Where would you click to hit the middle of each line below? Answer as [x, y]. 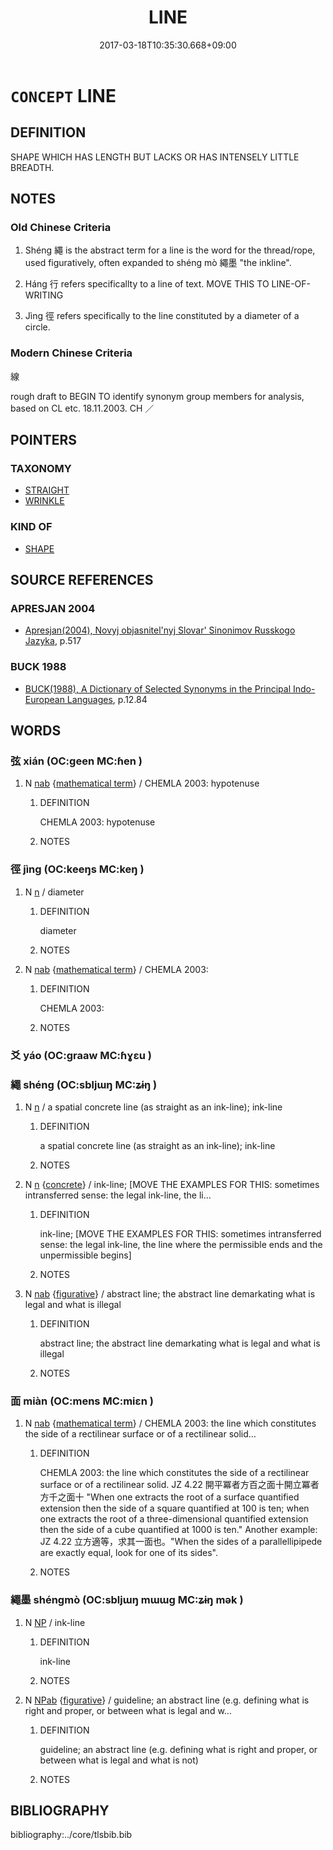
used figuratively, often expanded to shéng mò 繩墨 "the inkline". [158, 263]
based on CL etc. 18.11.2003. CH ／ [82, 408]
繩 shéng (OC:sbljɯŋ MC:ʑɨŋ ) [84, 1084]
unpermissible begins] [85, 1255]
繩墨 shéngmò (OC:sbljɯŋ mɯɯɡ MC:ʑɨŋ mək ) [127, 1600]
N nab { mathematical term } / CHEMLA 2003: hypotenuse [142, 783]
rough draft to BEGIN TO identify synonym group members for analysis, [157, 396]
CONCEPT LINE [63, 95]
